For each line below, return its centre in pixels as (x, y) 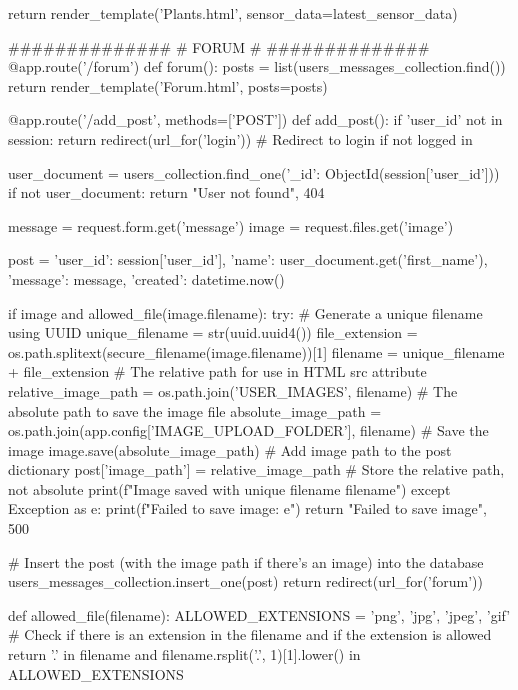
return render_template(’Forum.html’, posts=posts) (168, 85)
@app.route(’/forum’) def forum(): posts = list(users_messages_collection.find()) (257, 66)
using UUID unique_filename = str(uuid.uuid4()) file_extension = (213, 332)
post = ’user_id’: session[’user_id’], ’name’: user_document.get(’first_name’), (248, 259)
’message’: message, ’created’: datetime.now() (146, 278)
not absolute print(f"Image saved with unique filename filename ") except (229, 488)
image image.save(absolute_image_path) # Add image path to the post (230, 449)
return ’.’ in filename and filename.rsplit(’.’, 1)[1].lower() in (184, 654)
